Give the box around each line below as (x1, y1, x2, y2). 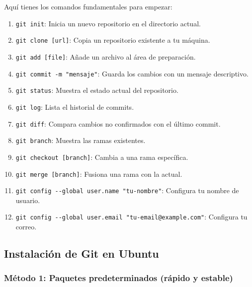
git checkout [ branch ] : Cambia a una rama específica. (15, 151, 188, 162)
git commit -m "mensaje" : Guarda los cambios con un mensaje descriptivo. (15, 68, 249, 78)
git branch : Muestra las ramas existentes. (15, 135, 146, 145)
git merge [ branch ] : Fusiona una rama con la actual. (15, 168, 182, 179)
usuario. (15, 195, 40, 205)
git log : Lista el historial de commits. (15, 101, 134, 112)
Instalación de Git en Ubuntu (4, 246, 159, 261)
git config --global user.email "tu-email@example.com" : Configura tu (15, 212, 248, 222)
